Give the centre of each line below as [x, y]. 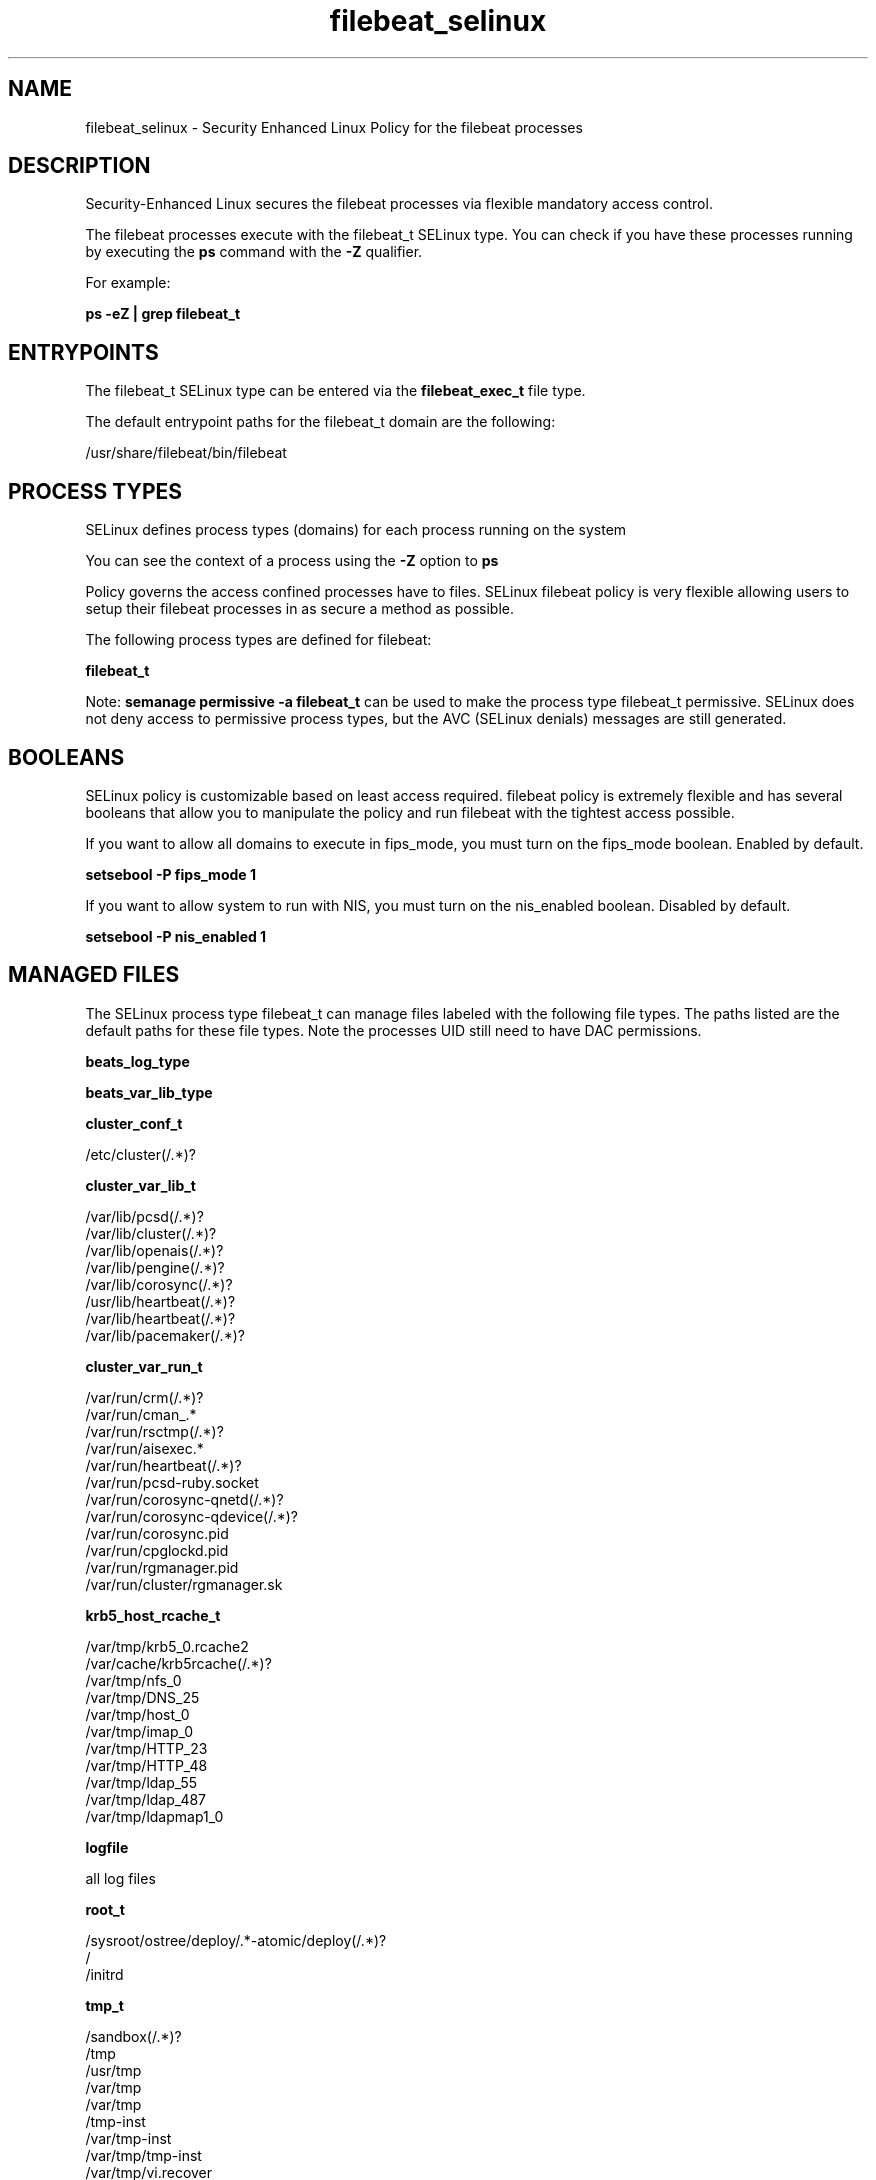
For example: [128, 283]
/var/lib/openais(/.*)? [154, 1250]
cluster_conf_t [134, 1123]
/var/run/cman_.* [141, 1414]
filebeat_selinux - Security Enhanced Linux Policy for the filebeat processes [334, 127]
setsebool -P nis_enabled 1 [176, 936]
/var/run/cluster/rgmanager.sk [184, 1584]
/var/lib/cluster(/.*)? [151, 1233]
